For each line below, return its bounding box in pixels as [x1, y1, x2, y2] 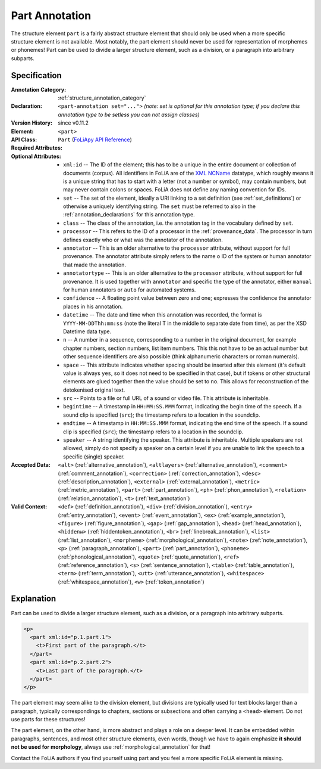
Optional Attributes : [11, 153, 62, 160]
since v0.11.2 [58, 119, 89, 126]
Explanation [11, 594, 56, 604]
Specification [11, 70, 62, 80]
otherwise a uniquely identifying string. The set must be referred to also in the [63, 203, 256, 210]
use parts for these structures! [11, 716, 86, 723]
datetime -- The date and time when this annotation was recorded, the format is [63, 311, 262, 318]
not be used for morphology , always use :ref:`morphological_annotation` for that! [11, 743, 211, 751]
